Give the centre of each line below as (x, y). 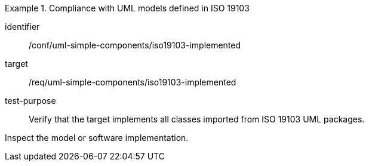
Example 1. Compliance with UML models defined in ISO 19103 (127, 8)
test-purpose (30, 101)
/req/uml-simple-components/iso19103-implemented (133, 82)
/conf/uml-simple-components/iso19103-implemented (135, 45)
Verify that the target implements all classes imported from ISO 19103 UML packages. (197, 119)
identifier (22, 27)
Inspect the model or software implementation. (97, 138)
